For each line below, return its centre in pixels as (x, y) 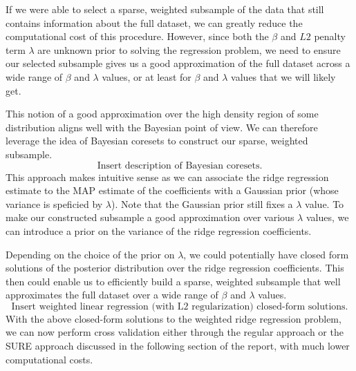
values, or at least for (147, 76)
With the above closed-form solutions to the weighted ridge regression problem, (174, 318)
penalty (330, 36)
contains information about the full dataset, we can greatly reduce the (154, 22)
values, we (327, 217)
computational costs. (49, 359)
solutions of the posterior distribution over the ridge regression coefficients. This (175, 268)
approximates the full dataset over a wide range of (112, 295)
